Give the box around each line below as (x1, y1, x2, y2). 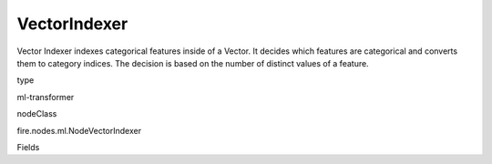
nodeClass (16, 108, 57, 119)
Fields (16, 141, 40, 152)
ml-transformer (16, 91, 75, 102)
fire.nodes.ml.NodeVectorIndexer (16, 125, 141, 136)
